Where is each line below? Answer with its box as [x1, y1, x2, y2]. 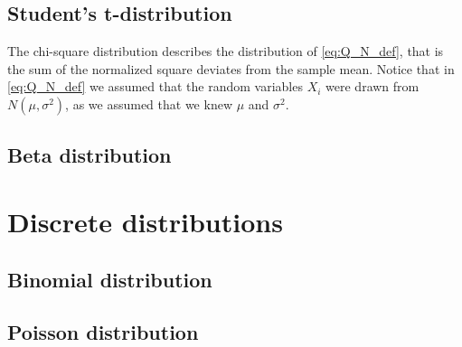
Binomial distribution [7, 265, 212, 293]
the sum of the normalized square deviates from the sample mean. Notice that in [7, 59, 455, 78]
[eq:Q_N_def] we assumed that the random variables [7, 77, 303, 96]
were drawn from [325, 77, 420, 96]
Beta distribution [7, 141, 172, 169]
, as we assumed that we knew [65, 94, 232, 113]
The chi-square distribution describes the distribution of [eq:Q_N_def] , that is [7, 42, 444, 61]
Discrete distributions [7, 202, 283, 239]
